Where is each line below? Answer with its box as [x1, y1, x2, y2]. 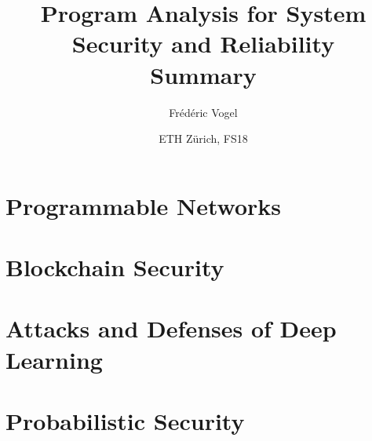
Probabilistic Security [5, 405, 245, 436]
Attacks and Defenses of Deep [5, 312, 337, 344]
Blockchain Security [5, 251, 224, 283]
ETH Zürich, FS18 [159, 130, 248, 147]
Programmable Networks [5, 189, 282, 221]
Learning [5, 343, 103, 375]
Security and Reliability [71, 27, 335, 60]
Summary [150, 58, 257, 90]
